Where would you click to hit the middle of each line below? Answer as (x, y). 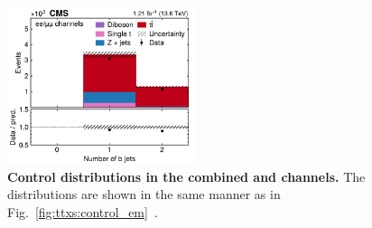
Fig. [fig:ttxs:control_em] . (83, 211)
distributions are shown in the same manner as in (144, 194)
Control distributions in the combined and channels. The (186, 176)
